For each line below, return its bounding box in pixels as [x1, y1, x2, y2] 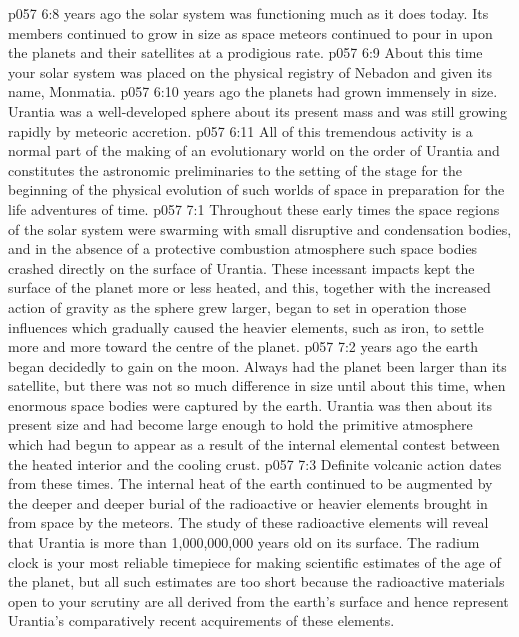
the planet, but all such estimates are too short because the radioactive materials [8, 571, 505, 592]
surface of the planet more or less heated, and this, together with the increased [8, 277, 491, 298]
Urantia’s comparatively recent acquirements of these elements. [8, 610, 395, 631]
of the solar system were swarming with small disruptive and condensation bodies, [8, 218, 512, 239]
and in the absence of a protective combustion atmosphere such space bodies [8, 238, 478, 259]
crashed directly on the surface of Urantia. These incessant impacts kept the [8, 257, 475, 278]
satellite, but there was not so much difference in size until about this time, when [8, 375, 506, 396]
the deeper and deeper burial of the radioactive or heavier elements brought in [8, 492, 488, 513]
